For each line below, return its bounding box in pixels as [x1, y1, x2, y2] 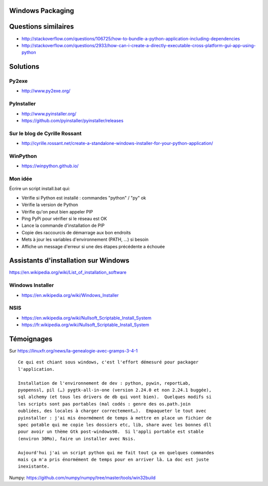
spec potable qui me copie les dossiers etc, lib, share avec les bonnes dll [18, 422, 212, 427]
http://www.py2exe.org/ [21, 88, 70, 94]
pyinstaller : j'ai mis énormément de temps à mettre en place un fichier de [18, 415, 212, 420]
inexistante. [18, 464, 50, 469]
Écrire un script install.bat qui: [9, 186, 70, 192]
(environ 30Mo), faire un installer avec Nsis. [18, 436, 136, 441]
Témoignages [9, 335, 53, 343]
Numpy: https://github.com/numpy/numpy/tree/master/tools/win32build [9, 475, 156, 481]
